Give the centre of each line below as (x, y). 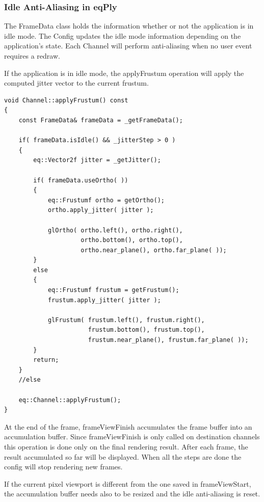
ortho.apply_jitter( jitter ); (101, 210)
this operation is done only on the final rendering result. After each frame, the (126, 446)
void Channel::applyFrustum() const (66, 100)
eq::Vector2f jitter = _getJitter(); (97, 160)
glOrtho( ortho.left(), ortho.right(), (115, 230)
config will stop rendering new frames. (63, 467)
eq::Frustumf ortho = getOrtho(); (106, 200)
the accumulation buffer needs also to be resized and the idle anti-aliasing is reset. (132, 494)
